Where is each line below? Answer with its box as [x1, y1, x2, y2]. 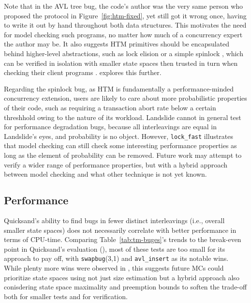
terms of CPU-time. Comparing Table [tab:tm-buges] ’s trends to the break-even [4, 234, 241, 244]
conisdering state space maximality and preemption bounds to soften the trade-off [4, 282, 247, 292]
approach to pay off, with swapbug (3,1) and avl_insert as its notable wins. [4, 253, 229, 263]
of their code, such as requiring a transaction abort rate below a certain [4, 102, 216, 112]
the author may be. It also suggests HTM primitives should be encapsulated [4, 39, 230, 49]
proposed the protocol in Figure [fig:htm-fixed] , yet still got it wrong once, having [4, 10, 247, 20]
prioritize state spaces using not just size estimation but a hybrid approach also [4, 272, 239, 282]
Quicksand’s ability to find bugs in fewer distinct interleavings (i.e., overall [4, 215, 225, 225]
